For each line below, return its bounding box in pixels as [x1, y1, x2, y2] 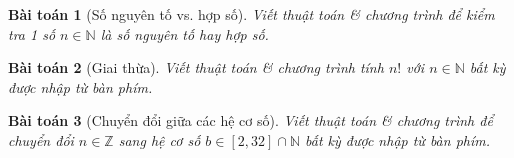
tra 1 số [8, 23, 56, 44]
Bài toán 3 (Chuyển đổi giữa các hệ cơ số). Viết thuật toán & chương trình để [8, 110, 493, 131]
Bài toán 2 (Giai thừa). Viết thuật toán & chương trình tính [8, 57, 384, 78]
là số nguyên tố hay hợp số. [100, 23, 269, 44]
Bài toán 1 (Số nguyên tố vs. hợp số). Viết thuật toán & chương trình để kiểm [8, 4, 495, 24]
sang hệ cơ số [118, 129, 201, 150]
